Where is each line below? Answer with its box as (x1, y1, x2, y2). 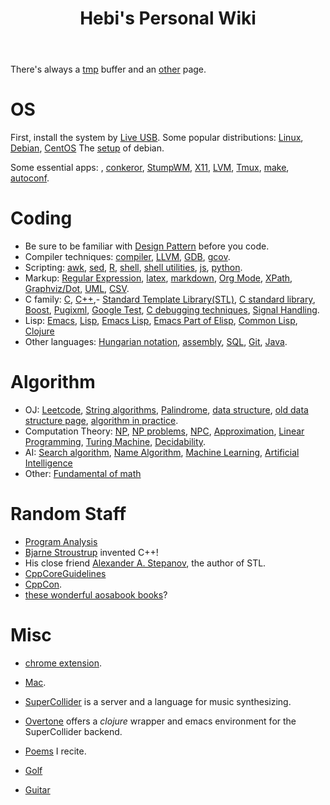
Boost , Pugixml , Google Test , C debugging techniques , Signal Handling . (24, 304, 320, 316)
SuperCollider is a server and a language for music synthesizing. (24, 695, 292, 707)
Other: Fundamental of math (24, 468, 142, 479)
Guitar (24, 783, 51, 796)
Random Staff (10, 503, 127, 526)
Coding (10, 207, 73, 230)
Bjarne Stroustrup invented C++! (24, 546, 159, 558)
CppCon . (24, 578, 63, 590)
